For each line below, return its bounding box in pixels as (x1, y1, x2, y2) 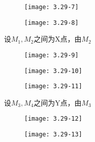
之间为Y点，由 (33, 97, 82, 108)
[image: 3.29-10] (24, 67, 82, 75)
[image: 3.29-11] (24, 83, 82, 90)
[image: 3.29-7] (24, 4, 79, 11)
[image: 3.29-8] (24, 19, 79, 26)
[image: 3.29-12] (24, 115, 82, 123)
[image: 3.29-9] (24, 51, 79, 59)
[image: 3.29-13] (24, 131, 82, 138)
